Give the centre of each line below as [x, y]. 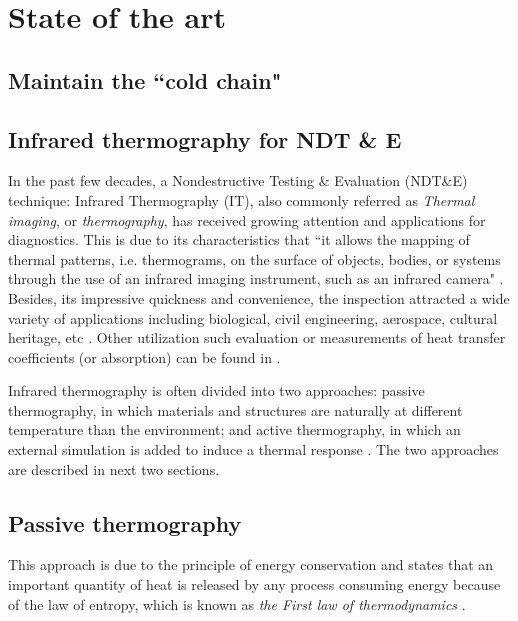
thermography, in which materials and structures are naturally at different [235, 409]
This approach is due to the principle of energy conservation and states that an [251, 564]
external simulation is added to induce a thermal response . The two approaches [253, 449]
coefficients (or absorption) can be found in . [144, 356]
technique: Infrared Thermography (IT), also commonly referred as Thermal [241, 199]
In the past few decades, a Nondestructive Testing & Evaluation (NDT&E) [238, 180]
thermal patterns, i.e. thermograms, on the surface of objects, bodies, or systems [254, 258]
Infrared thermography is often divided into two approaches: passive [216, 390]
